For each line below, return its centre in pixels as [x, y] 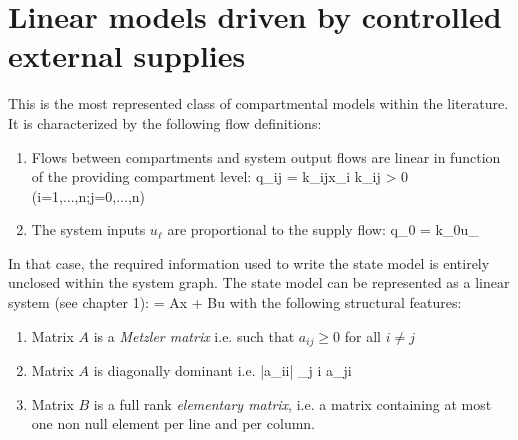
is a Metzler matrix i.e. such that [194, 335]
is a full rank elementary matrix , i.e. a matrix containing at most [292, 403]
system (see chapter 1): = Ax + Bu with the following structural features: [235, 302]
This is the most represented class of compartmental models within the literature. [258, 103]
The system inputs [88, 229]
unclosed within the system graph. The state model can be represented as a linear [259, 282]
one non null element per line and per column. [173, 423]
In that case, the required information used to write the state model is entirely [249, 262]
